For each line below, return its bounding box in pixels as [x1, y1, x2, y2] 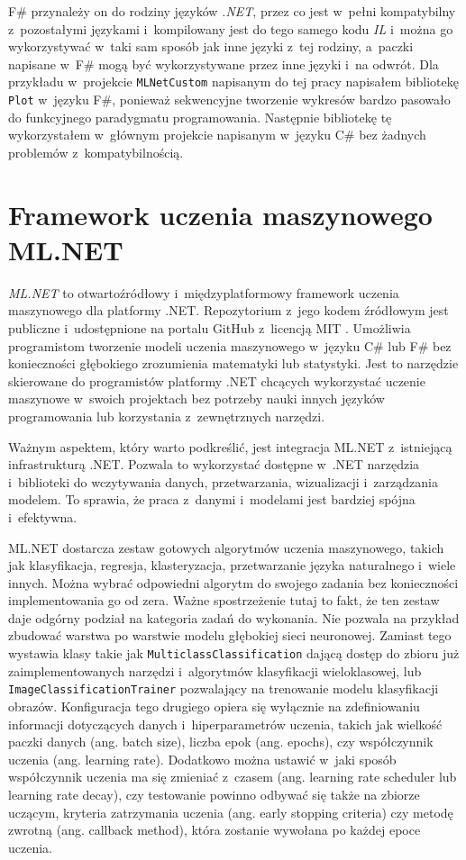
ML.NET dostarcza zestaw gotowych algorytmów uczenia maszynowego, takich [8, 538, 444, 557]
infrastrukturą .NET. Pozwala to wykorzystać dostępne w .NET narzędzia [8, 455, 420, 474]
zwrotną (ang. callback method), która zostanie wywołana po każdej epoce [8, 820, 421, 839]
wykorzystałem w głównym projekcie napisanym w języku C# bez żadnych [8, 125, 426, 144]
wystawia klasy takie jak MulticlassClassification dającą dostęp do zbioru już [8, 644, 460, 663]
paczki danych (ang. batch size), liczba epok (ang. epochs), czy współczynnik [8, 732, 434, 751]
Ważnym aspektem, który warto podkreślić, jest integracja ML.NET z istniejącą [8, 437, 452, 456]
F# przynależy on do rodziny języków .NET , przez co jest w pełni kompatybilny [8, 2, 456, 20]
